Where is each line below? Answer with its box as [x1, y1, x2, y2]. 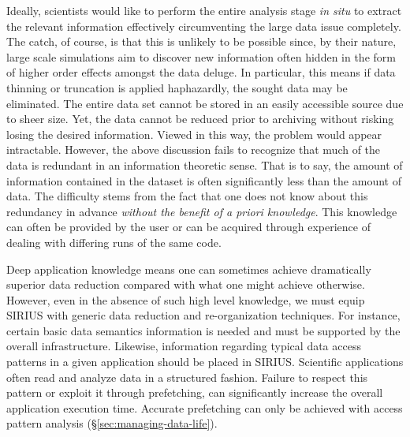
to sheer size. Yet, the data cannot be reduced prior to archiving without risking [6, 110, 394, 127]
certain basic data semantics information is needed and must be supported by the [6, 322, 401, 338]
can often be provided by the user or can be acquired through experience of [6, 218, 371, 235]
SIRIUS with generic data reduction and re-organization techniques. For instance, [6, 307, 401, 323]
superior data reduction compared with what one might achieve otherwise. [6, 276, 365, 293]
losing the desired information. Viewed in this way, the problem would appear [6, 125, 382, 142]
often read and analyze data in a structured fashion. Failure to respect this [6, 368, 368, 385]
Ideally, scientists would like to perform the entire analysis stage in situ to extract [6, 2, 402, 18]
